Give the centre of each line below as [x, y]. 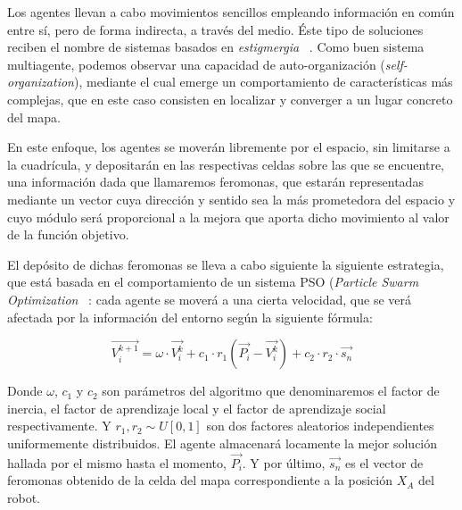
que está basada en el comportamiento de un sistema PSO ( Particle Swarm [213, 282]
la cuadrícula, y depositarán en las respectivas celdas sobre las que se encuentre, [226, 164]
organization [41, 82]
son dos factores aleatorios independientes [320, 426]
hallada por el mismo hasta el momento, [117, 462]
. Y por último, [284, 462]
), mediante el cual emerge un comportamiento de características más [263, 82]
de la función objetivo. [68, 234]
